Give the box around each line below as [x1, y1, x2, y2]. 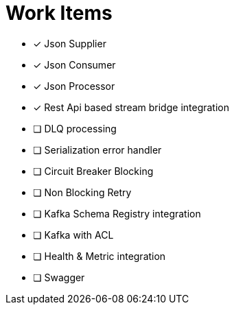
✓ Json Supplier [33, 37, 106, 49]
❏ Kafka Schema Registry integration [33, 207, 201, 219]
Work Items [5, 1, 113, 25]
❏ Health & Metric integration [33, 250, 166, 262]
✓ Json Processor [33, 80, 115, 92]
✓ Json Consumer [33, 58, 116, 71]
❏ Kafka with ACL [33, 228, 114, 241]
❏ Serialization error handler [33, 143, 162, 156]
